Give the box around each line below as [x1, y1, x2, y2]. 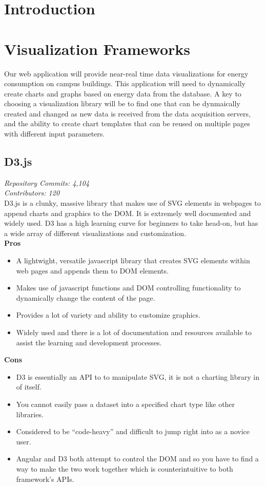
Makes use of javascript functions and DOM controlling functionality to [16, 282, 241, 293]
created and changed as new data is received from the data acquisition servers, [4, 108, 251, 119]
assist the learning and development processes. [16, 337, 162, 347]
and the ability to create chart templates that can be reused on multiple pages [4, 118, 250, 129]
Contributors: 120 [4, 187, 60, 198]
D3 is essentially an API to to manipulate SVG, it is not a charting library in [16, 371, 260, 382]
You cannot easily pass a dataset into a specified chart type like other [16, 398, 235, 409]
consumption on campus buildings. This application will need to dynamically [4, 78, 246, 89]
